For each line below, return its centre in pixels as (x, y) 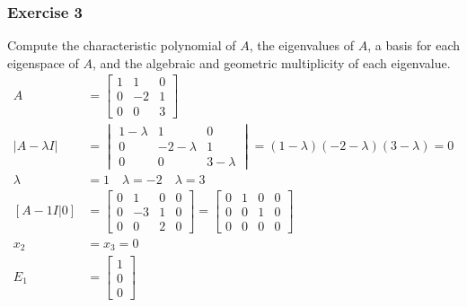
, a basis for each (414, 45)
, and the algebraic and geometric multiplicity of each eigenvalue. (271, 62)
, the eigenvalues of (301, 45)
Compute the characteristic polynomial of (122, 45)
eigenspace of (43, 62)
